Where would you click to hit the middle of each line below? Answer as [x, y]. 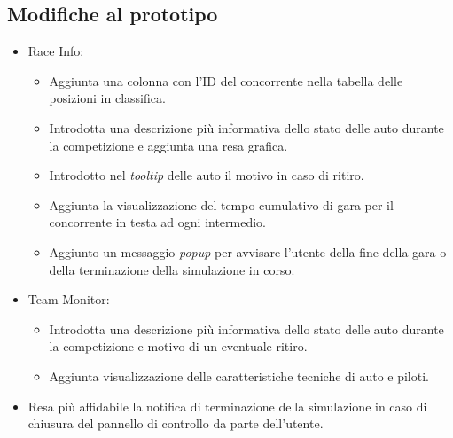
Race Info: [56, 51]
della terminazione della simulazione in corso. [172, 269]
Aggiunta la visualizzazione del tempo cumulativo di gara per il [221, 204]
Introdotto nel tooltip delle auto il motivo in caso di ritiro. [207, 175]
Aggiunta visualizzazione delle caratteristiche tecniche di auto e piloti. [239, 375]
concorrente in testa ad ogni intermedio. [158, 222]
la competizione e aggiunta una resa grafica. [168, 145]
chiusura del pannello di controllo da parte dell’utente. [176, 423]
